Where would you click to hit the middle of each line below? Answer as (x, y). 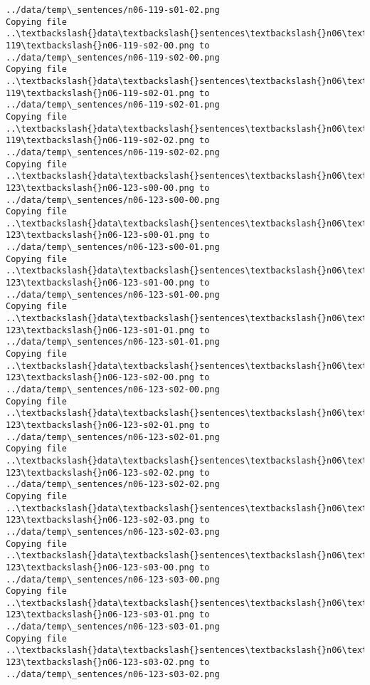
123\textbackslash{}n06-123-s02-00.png (100, 378)
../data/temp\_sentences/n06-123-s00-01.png (113, 247)
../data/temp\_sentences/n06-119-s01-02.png (113, 10)
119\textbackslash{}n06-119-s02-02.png (100, 141)
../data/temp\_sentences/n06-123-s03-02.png (113, 674)
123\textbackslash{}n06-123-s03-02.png (100, 663)
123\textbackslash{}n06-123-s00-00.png (100, 188)
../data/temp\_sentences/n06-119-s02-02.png (113, 152)
